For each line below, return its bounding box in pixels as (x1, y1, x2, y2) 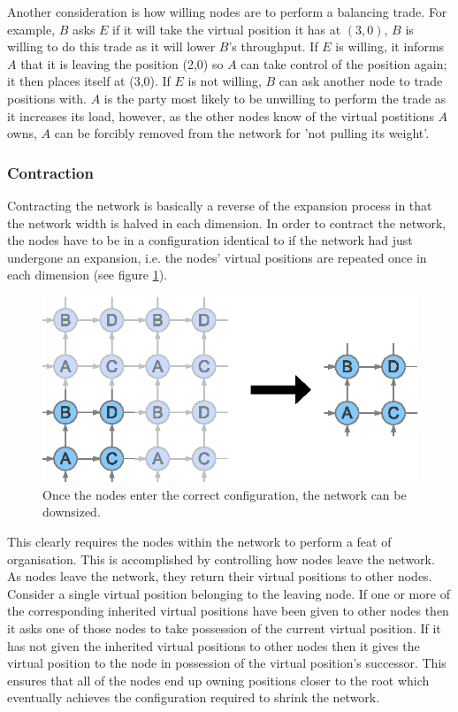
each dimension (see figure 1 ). (7, 265, 168, 284)
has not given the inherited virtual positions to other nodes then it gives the (7, 636, 420, 655)
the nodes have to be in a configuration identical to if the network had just (7, 231, 413, 249)
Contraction (7, 161, 94, 183)
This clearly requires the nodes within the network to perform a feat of (7, 532, 392, 551)
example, (7, 19, 56, 38)
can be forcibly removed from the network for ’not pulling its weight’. (54, 124, 430, 142)
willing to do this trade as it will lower (7, 37, 216, 56)
